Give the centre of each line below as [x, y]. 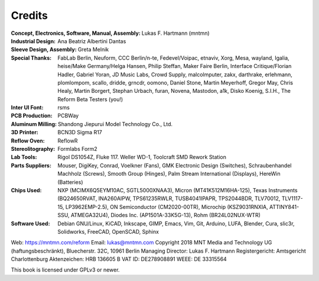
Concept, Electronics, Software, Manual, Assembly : [76, 33]
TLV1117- [292, 199]
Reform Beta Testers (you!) [90, 99]
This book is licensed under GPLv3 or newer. [65, 270]
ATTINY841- [284, 206]
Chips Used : [26, 190]
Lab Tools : [24, 157]
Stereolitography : [33, 149]
